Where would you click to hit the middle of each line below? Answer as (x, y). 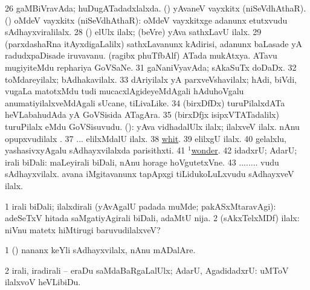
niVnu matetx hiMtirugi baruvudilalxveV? (83, 229)
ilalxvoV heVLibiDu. (43, 282)
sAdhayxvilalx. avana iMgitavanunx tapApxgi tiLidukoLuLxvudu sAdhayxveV (150, 174)
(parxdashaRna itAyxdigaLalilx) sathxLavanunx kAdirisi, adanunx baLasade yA (154, 43)
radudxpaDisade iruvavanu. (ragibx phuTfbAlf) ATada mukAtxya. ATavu (141, 55)
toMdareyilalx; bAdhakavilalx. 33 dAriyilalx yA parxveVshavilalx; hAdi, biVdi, (151, 79)
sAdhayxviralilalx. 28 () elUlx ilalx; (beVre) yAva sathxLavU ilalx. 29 (133, 32)
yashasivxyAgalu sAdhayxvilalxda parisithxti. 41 (95, 150)
